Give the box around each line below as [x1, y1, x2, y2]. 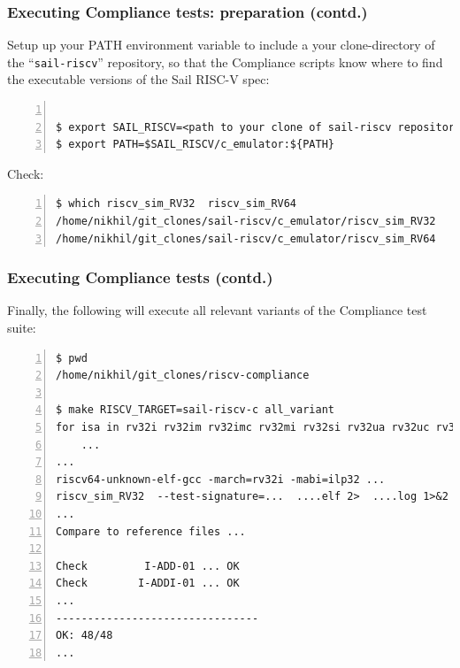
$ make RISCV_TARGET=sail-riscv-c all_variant [56, 403, 334, 417]
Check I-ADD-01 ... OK [56, 559, 240, 572]
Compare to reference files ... [56, 525, 246, 538]
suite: [7, 319, 36, 337]
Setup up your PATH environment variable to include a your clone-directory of [7, 35, 435, 54]
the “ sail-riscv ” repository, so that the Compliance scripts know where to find [7, 52, 443, 71]
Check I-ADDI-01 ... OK [56, 577, 240, 590]
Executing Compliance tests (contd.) [7, 266, 273, 288]
